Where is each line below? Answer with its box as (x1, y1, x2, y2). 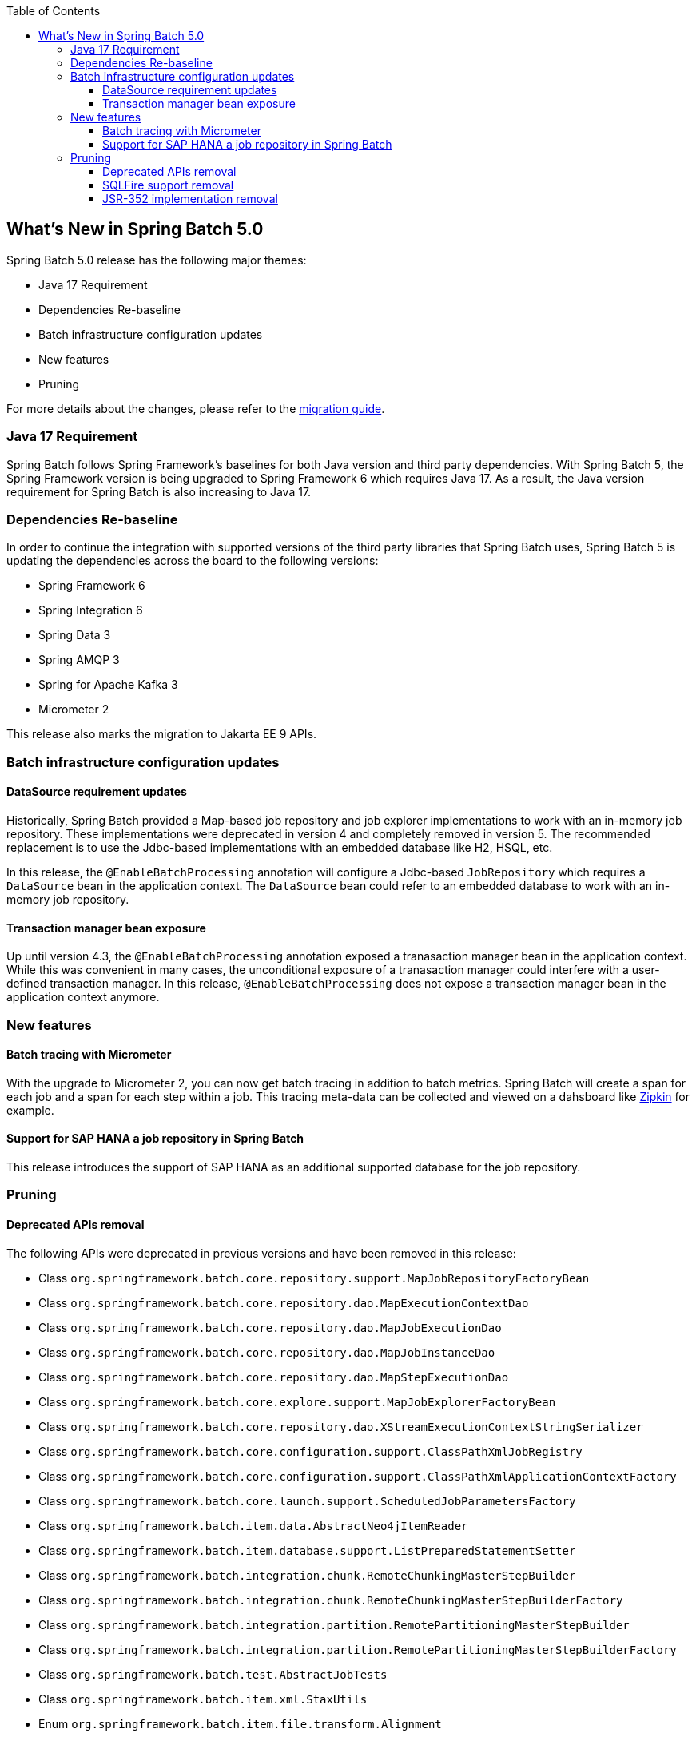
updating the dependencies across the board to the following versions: (6, 554, 379, 568)
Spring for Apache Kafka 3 (38, 678, 178, 692)
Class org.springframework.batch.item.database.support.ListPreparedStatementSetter (38, 1543, 576, 1557)
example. (6, 1103, 54, 1117)
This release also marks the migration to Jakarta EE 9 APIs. (6, 727, 317, 741)
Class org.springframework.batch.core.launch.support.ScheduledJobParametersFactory (38, 1493, 576, 1508)
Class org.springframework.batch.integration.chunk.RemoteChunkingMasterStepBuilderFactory (38, 1592, 623, 1607)
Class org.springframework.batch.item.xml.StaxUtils (38, 1691, 368, 1706)
